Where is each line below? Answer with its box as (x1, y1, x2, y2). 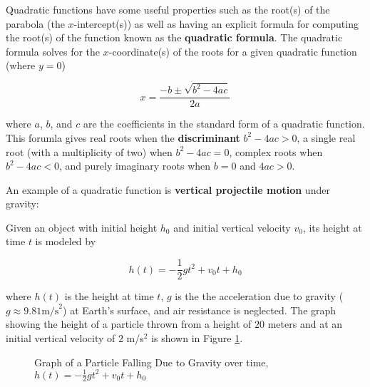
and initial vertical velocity (173, 220, 291, 234)
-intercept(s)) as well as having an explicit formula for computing (73, 16, 359, 31)
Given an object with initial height (6, 220, 158, 234)
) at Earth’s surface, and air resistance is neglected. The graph (63, 302, 336, 317)
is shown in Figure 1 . (151, 330, 243, 345)
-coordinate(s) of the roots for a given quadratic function (108, 43, 357, 58)
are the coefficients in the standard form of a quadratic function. (83, 116, 365, 131)
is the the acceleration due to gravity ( (175, 289, 344, 304)
